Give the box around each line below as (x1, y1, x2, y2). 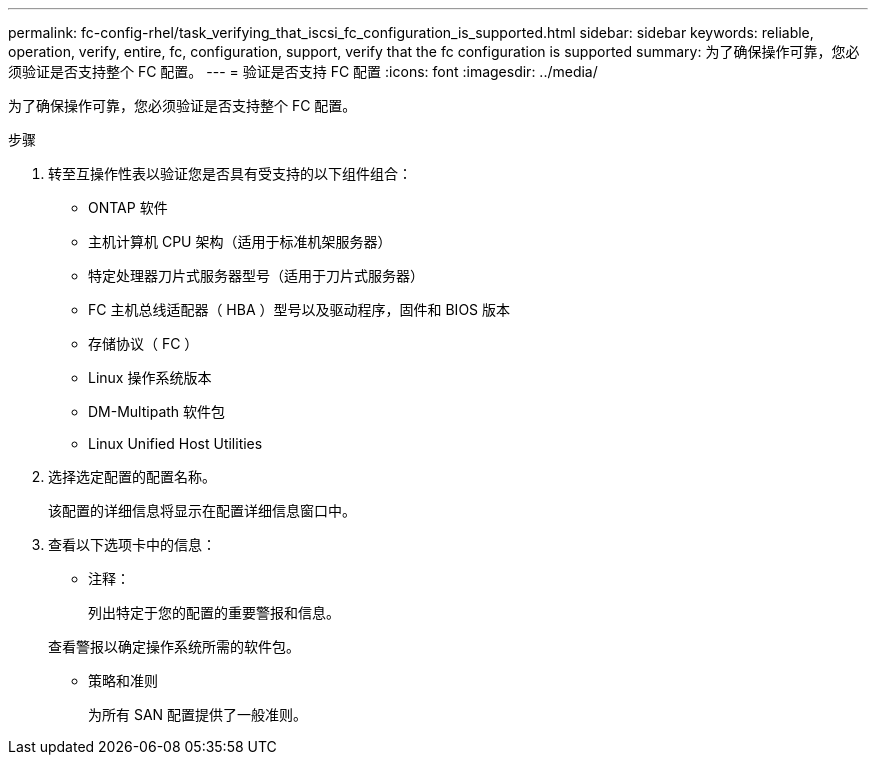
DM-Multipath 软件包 (88, 403, 226, 420)
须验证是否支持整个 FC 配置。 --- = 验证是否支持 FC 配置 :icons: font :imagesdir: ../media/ (8, 63, 598, 80)
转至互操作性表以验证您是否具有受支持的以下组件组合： (48, 165, 412, 182)
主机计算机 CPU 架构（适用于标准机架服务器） (88, 233, 392, 250)
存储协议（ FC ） (88, 335, 199, 352)
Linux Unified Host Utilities (88, 435, 263, 452)
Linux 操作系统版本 (88, 369, 212, 386)
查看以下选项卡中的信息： (48, 536, 216, 553)
